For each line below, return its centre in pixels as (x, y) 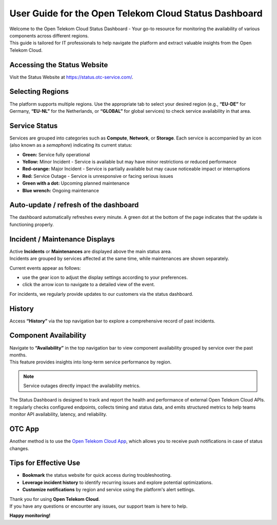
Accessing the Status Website (59, 65)
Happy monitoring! (30, 516)
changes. (19, 448)
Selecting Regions (39, 92)
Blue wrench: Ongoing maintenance (61, 190)
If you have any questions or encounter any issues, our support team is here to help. (98, 506)
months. (18, 355)
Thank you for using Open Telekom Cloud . (55, 499)
